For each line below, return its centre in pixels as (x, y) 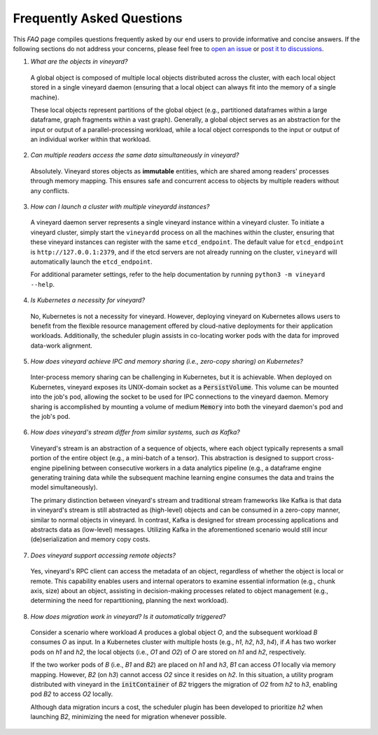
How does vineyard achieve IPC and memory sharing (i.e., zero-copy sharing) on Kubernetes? (167, 362)
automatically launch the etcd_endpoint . (92, 262)
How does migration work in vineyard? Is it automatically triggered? (128, 616)
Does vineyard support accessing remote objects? (103, 555)
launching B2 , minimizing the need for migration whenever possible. (128, 717)
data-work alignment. (61, 345)
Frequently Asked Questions (98, 18)
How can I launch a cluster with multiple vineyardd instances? (120, 207)
